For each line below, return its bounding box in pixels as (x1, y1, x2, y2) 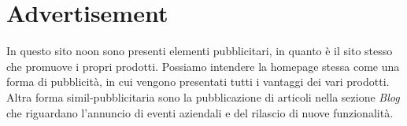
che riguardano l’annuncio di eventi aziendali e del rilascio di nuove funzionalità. (6, 104, 394, 120)
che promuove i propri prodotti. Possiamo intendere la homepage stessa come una (6, 57, 400, 74)
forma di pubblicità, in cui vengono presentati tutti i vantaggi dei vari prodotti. (6, 73, 390, 90)
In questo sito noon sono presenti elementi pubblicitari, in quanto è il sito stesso (6, 43, 393, 59)
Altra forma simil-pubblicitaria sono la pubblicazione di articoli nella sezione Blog (6, 88, 400, 105)
